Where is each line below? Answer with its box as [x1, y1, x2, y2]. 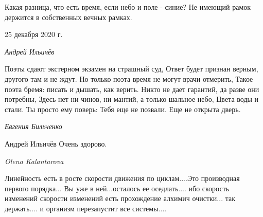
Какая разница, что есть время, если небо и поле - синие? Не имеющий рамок [5, 2, 251, 12]
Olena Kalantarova [5, 155, 64, 166]
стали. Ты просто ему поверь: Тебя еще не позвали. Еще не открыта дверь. [5, 103, 241, 114]
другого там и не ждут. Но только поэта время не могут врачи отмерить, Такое [5, 73, 253, 84]
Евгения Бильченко [5, 121, 62, 132]
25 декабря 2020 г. [5, 29, 63, 40]
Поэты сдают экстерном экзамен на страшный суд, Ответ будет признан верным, [5, 63, 258, 74]
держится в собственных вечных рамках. [5, 11, 132, 22]
